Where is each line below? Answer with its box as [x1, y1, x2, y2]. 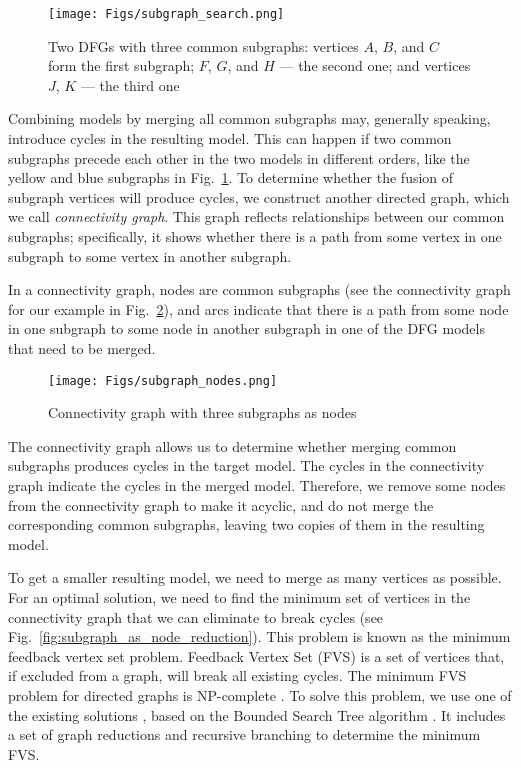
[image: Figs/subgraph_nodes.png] [48, 373, 278, 388]
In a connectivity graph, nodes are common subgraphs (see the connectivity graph [8, 279, 511, 300]
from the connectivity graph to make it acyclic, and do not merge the [8, 494, 434, 515]
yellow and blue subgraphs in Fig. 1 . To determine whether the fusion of [8, 167, 454, 188]
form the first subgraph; [48, 55, 195, 76]
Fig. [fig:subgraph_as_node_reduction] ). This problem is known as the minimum [8, 626, 511, 647]
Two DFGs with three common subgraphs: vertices [48, 35, 359, 56]
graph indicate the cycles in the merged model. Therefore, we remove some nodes [8, 475, 506, 495]
